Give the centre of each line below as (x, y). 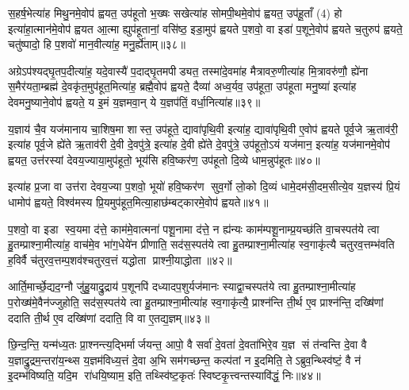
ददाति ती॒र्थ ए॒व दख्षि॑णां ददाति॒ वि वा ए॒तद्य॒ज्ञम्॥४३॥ (109, 317)
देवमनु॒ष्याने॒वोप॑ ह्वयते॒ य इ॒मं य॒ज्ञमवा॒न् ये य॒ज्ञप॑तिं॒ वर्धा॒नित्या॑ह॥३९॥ (134, 101)
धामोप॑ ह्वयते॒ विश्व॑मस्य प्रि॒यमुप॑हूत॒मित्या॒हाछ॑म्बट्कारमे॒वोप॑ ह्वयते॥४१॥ (138, 201)
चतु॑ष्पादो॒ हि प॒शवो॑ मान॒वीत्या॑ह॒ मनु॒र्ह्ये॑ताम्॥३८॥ (97, 44)
